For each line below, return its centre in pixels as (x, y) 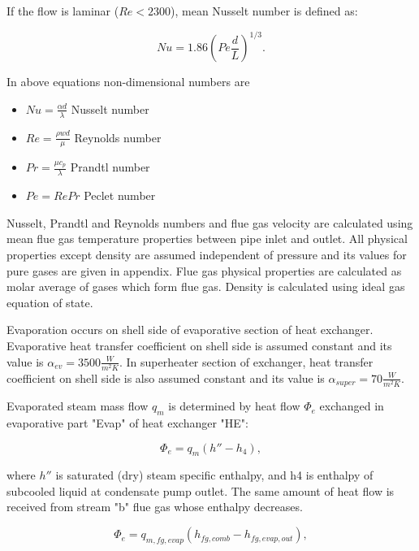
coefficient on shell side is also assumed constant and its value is (166, 377)
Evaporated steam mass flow (78, 406)
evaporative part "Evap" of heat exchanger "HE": (127, 422)
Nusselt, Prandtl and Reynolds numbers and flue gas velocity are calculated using (210, 222)
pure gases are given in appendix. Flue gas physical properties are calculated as (204, 270)
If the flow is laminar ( (63, 11)
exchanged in (352, 406)
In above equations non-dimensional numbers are (128, 82)
